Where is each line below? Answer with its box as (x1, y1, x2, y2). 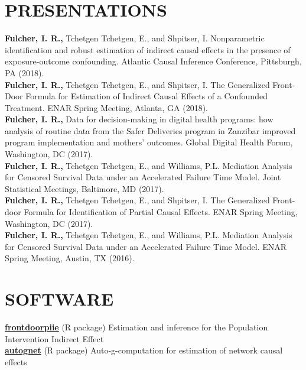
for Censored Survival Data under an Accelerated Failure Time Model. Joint (5, 171, 281, 183)
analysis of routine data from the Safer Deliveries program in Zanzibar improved (5, 124, 296, 137)
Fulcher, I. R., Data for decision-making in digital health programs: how (5, 113, 274, 125)
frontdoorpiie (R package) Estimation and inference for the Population (5, 321, 268, 333)
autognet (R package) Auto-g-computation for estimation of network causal (5, 344, 283, 356)
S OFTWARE (5, 287, 114, 311)
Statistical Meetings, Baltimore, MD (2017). (5, 182, 164, 194)
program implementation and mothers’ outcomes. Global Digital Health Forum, (5, 136, 293, 148)
